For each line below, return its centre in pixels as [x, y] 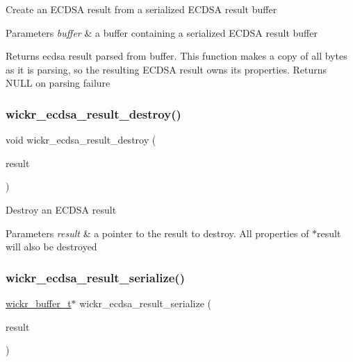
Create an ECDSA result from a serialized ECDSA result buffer [141, 9]
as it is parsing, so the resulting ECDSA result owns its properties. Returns [166, 69]
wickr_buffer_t [39, 303]
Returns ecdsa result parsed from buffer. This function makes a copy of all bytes [176, 56]
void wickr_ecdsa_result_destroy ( [81, 140]
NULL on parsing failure [58, 83]
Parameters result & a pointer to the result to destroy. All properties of [157, 233]
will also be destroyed [51, 247]
